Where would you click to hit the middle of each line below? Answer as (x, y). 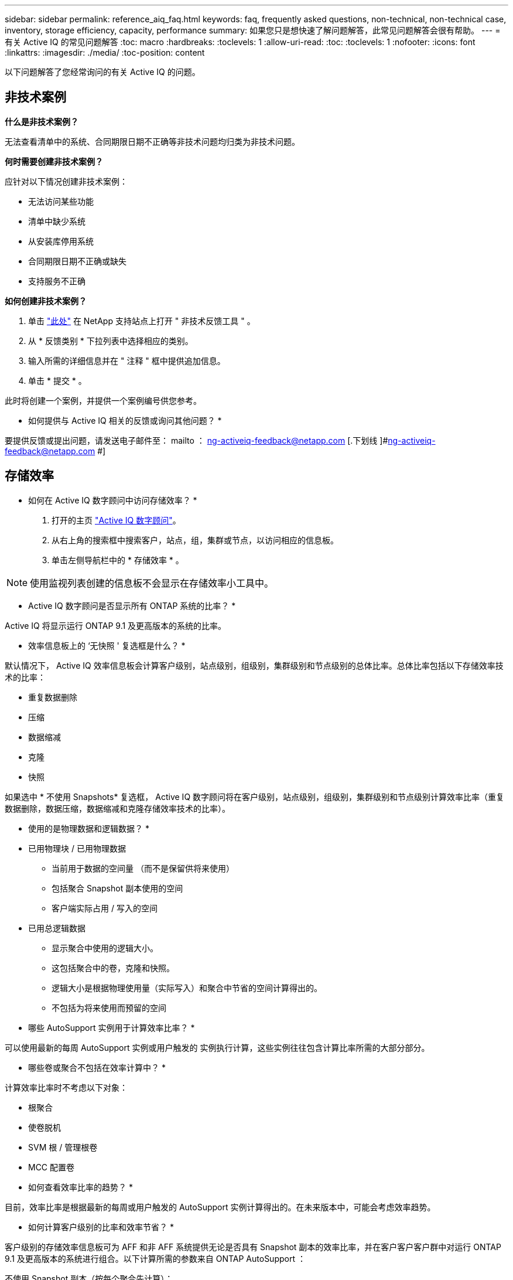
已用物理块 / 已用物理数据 (77, 848)
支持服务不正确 (57, 281)
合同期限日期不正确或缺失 (77, 261)
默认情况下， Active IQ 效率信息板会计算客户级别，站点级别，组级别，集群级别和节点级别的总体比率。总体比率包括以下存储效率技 (254, 665)
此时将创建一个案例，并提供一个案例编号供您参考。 (103, 400)
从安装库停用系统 (61, 241)
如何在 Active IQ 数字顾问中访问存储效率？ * (113, 500)
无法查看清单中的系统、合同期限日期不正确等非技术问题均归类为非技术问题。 (152, 141)
